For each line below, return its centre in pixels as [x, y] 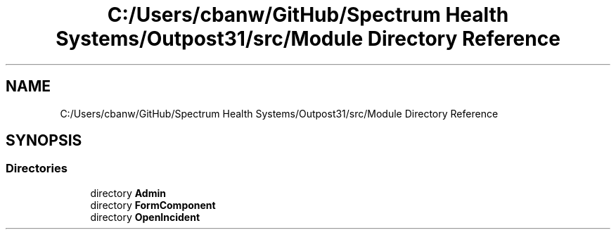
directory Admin [128, 193]
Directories [37, 169]
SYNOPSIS [44, 141]
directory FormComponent [153, 205]
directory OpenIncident [145, 217]
